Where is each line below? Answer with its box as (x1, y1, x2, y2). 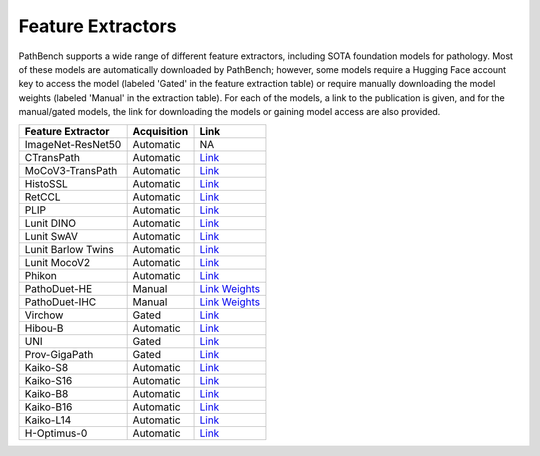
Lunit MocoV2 (24, 255, 91, 269)
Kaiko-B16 (24, 400, 73, 414)
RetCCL (24, 190, 61, 204)
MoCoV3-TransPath (24, 163, 118, 177)
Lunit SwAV (24, 229, 79, 243)
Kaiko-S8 (24, 360, 69, 374)
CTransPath (24, 150, 80, 164)
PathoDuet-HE (24, 281, 93, 295)
